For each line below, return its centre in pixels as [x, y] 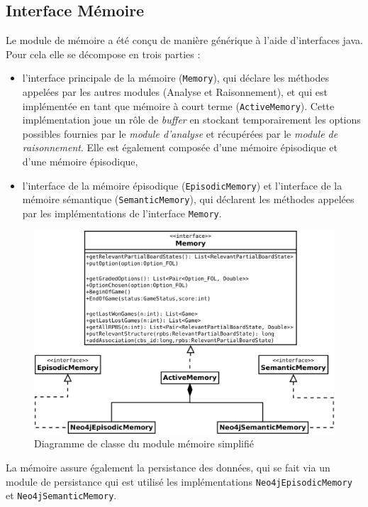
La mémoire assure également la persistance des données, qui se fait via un [168, 467]
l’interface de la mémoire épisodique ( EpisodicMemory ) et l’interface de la [182, 185]
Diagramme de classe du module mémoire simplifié [144, 443]
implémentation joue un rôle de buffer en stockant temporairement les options [191, 120]
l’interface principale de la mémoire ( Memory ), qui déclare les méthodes [175, 78]
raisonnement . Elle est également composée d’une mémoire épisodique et [180, 147]
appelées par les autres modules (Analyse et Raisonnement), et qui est [175, 92]
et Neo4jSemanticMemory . [61, 495]
